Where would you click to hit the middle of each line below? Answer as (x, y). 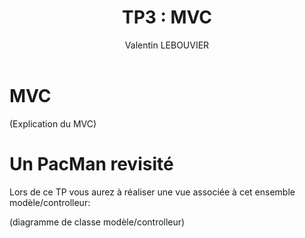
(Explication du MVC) (53, 123)
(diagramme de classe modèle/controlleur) (97, 222)
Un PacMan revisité (91, 163)
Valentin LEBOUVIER (167, 45)
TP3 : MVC (167, 17)
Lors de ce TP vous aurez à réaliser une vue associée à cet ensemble (152, 192)
